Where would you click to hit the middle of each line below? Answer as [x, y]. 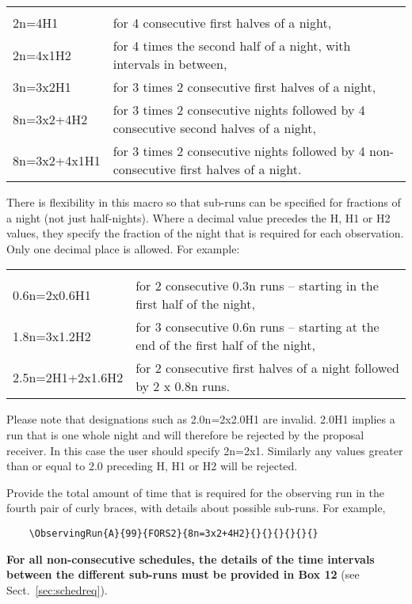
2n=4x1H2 [42, 55]
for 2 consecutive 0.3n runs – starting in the [257, 286]
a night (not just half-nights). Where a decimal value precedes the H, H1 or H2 [198, 217]
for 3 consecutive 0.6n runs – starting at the [257, 327]
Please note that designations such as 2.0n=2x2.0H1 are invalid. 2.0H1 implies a [201, 419]
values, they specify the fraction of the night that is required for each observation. [205, 233]
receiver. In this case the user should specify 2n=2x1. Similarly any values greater [205, 450]
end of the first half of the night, [225, 345]
